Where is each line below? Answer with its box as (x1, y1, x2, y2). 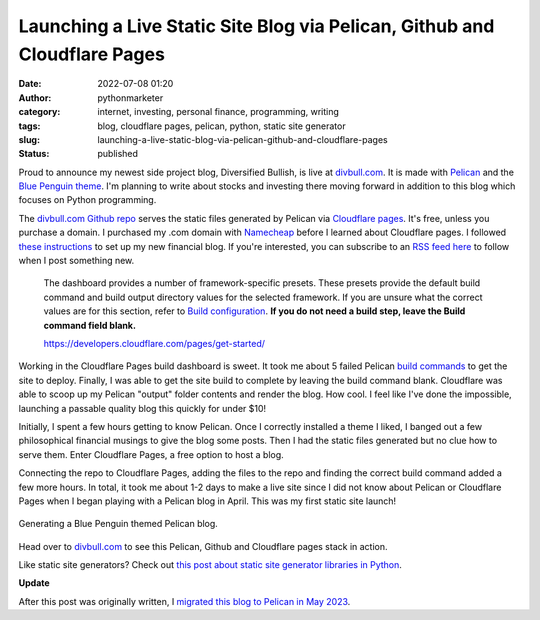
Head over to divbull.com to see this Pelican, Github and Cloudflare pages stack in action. (18, 540, 389, 552)
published (97, 148, 139, 160)
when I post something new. (18, 255, 135, 267)
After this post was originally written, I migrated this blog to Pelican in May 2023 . (18, 595, 351, 607)
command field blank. (43, 319, 137, 331)
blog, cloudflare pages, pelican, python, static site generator (97, 120, 346, 132)
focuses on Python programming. (18, 194, 157, 206)
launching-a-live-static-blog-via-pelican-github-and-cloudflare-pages (97, 133, 389, 145)
